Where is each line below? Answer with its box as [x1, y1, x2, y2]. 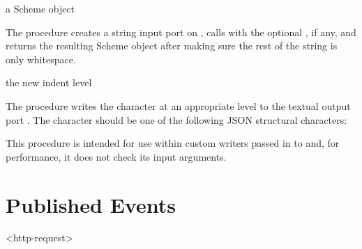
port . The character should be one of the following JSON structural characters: [6, 112, 347, 127]
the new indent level [6, 75, 92, 90]
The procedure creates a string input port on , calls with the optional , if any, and [6, 24, 356, 39]
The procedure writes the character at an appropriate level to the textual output [6, 98, 351, 113]
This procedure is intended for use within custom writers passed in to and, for [6, 136, 340, 150]
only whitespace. [6, 51, 76, 66]
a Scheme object [6, 1, 75, 15]
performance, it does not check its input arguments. [6, 149, 227, 163]
